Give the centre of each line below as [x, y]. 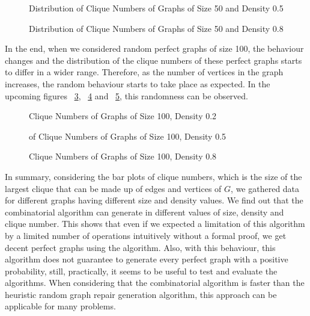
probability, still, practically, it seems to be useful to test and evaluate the [141, 271]
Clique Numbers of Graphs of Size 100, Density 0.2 [123, 116]
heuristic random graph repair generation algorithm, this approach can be [141, 294]
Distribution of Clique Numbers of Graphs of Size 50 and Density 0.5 [156, 8]
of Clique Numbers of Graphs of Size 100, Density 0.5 [128, 136]
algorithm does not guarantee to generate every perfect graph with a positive [147, 259]
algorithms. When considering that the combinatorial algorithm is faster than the [155, 283]
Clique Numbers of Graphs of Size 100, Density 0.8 [123, 156]
